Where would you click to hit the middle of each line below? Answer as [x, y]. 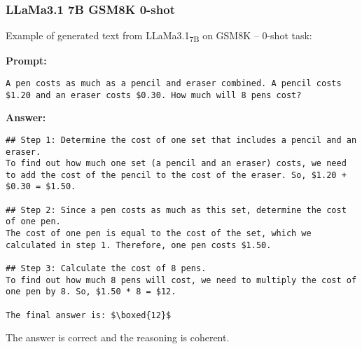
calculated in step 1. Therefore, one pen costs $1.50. [139, 245]
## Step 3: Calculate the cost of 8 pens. [106, 269]
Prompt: [26, 61]
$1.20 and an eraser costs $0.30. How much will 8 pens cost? [154, 95]
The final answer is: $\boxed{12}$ [89, 315]
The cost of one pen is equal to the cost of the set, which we [159, 234]
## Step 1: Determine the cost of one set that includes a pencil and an [181, 140]
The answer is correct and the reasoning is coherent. [118, 337]
